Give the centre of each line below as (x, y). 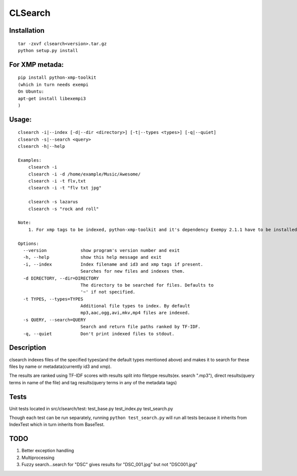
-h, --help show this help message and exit (92, 257)
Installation (27, 30)
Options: (28, 243)
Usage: (21, 119)
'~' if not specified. (108, 292)
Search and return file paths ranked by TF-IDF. (141, 327)
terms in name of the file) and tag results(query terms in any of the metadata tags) (93, 382)
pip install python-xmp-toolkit (57, 78)
